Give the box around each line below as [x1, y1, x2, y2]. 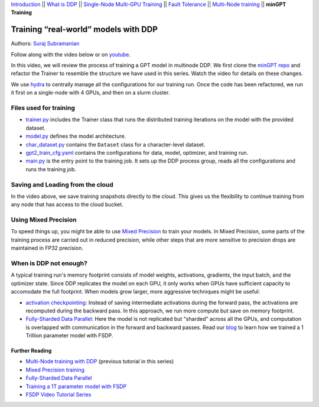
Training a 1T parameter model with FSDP [25, 383, 127, 390]
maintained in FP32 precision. [11, 245, 84, 252]
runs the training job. [25, 165, 77, 172]
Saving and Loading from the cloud [11, 180, 113, 188]
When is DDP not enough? [11, 259, 88, 267]
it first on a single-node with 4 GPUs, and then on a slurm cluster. [11, 89, 170, 96]
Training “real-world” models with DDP [11, 24, 158, 35]
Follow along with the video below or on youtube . [11, 51, 131, 58]
